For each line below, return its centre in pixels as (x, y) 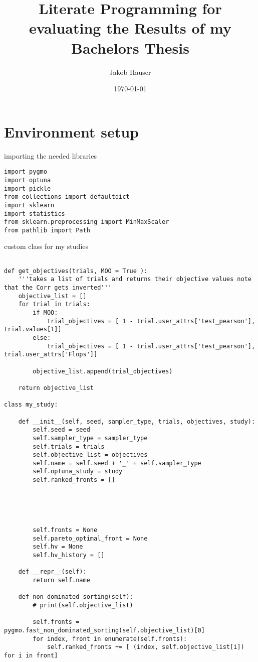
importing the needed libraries (50, 155)
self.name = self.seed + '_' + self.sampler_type (117, 463)
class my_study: (31, 405)
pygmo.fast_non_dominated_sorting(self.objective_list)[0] (104, 630)
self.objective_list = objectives (90, 455)
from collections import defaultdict (67, 197)
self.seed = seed (61, 430)
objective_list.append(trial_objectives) (103, 371)
